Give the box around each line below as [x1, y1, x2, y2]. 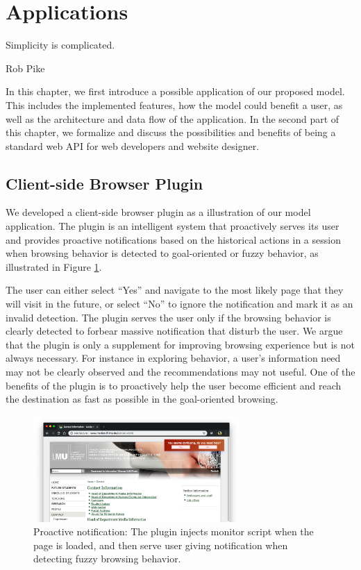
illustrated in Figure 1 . [6, 259, 102, 274]
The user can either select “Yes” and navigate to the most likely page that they [6, 283, 344, 297]
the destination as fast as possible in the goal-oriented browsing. [6, 392, 278, 406]
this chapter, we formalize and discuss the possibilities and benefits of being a [6, 125, 336, 140]
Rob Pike [6, 60, 45, 75]
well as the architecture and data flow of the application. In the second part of [6, 111, 339, 126]
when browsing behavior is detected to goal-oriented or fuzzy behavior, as [6, 246, 319, 260]
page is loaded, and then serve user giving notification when [33, 537, 288, 552]
